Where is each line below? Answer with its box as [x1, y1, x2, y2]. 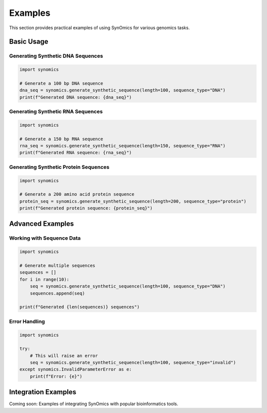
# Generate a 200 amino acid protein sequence [19, 192, 134, 197]
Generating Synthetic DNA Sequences [9, 52, 103, 59]
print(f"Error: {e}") [30, 373, 83, 379]
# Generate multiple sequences [19, 263, 96, 269]
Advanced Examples [9, 220, 74, 228]
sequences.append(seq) [30, 290, 85, 296]
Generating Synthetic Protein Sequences [9, 164, 110, 170]
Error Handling [9, 318, 45, 325]
